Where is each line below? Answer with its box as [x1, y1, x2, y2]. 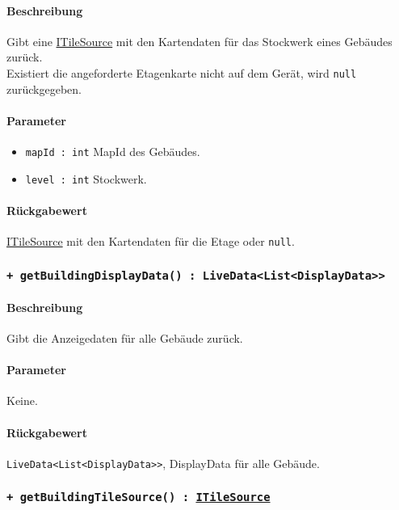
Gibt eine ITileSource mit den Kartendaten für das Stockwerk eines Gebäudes [6, 32, 393, 49]
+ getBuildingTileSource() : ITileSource [6, 491, 271, 504]
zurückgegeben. [6, 80, 82, 97]
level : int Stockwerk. [25, 170, 147, 187]
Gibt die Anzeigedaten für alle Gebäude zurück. [6, 330, 243, 346]
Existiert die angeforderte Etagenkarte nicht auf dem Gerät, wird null [6, 64, 357, 81]
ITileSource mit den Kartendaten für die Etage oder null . [6, 233, 295, 250]
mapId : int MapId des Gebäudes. [25, 143, 200, 160]
